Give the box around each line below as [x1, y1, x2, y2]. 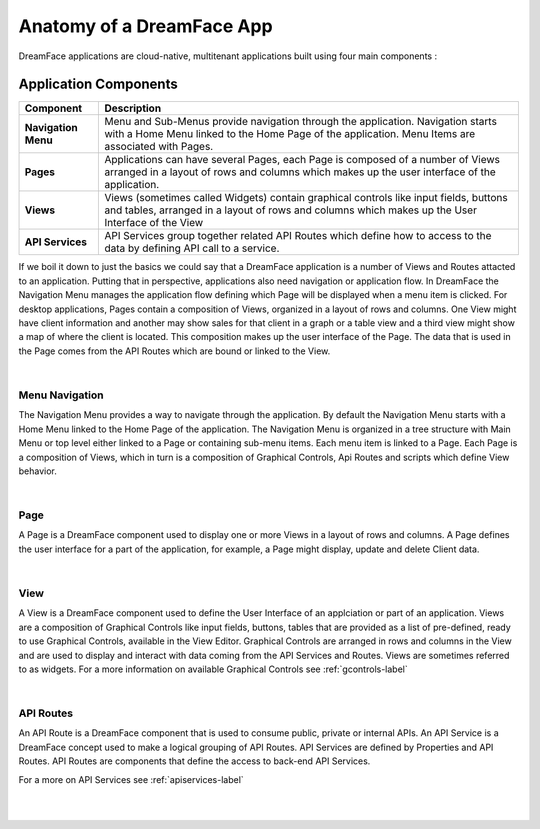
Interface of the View [104, 216, 204, 230]
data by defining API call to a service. [104, 241, 280, 255]
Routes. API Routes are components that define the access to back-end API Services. [18, 755, 371, 767]
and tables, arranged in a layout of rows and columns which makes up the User [104, 203, 477, 217]
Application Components [18, 76, 179, 93]
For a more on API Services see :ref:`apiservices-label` [18, 773, 244, 785]
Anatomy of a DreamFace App [18, 15, 274, 37]
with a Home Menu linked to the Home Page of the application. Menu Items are [104, 127, 476, 141]
